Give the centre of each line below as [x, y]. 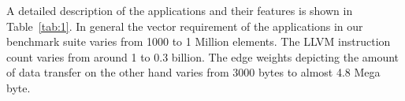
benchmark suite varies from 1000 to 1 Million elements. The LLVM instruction [199, 41]
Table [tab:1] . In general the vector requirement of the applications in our [185, 26]
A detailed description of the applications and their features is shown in [180, 10]
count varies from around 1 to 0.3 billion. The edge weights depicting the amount [203, 56]
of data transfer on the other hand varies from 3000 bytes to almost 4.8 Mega [193, 72]
